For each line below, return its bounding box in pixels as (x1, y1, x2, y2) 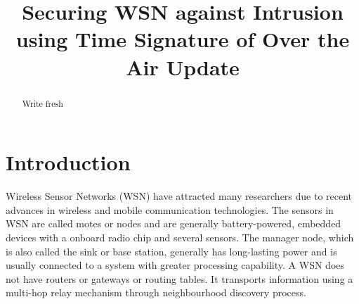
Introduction (6, 148, 131, 177)
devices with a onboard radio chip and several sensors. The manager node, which (6, 229, 354, 244)
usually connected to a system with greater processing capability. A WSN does (6, 258, 345, 272)
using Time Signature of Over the (15, 25, 350, 53)
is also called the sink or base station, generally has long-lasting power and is (6, 243, 337, 258)
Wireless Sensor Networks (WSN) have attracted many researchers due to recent (6, 189, 353, 203)
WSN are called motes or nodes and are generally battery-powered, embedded (6, 216, 341, 231)
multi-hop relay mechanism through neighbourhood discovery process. (6, 285, 306, 300)
